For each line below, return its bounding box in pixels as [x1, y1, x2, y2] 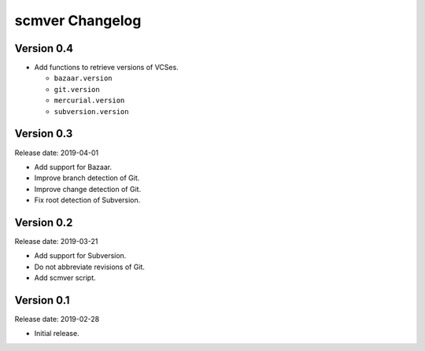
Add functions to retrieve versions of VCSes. [34, 63, 179, 72]
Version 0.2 [14, 216, 73, 229]
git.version [54, 85, 100, 94]
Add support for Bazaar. [34, 162, 113, 172]
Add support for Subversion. [34, 251, 127, 260]
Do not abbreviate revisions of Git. [34, 262, 146, 272]
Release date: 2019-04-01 [14, 148, 99, 157]
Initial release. [34, 329, 79, 338]
